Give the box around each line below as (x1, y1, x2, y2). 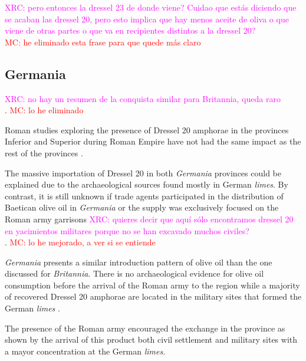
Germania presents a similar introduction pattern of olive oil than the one (5, 255, 272, 268)
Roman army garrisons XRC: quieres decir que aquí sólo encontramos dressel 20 (5, 212, 294, 225)
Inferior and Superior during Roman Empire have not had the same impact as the (5, 135, 301, 147)
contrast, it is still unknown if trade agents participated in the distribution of (5, 189, 284, 202)
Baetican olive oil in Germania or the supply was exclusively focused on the (5, 201, 279, 214)
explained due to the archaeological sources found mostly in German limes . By (5, 178, 288, 191)
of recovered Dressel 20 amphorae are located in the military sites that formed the (5, 290, 302, 303)
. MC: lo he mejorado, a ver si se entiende (5, 236, 156, 248)
